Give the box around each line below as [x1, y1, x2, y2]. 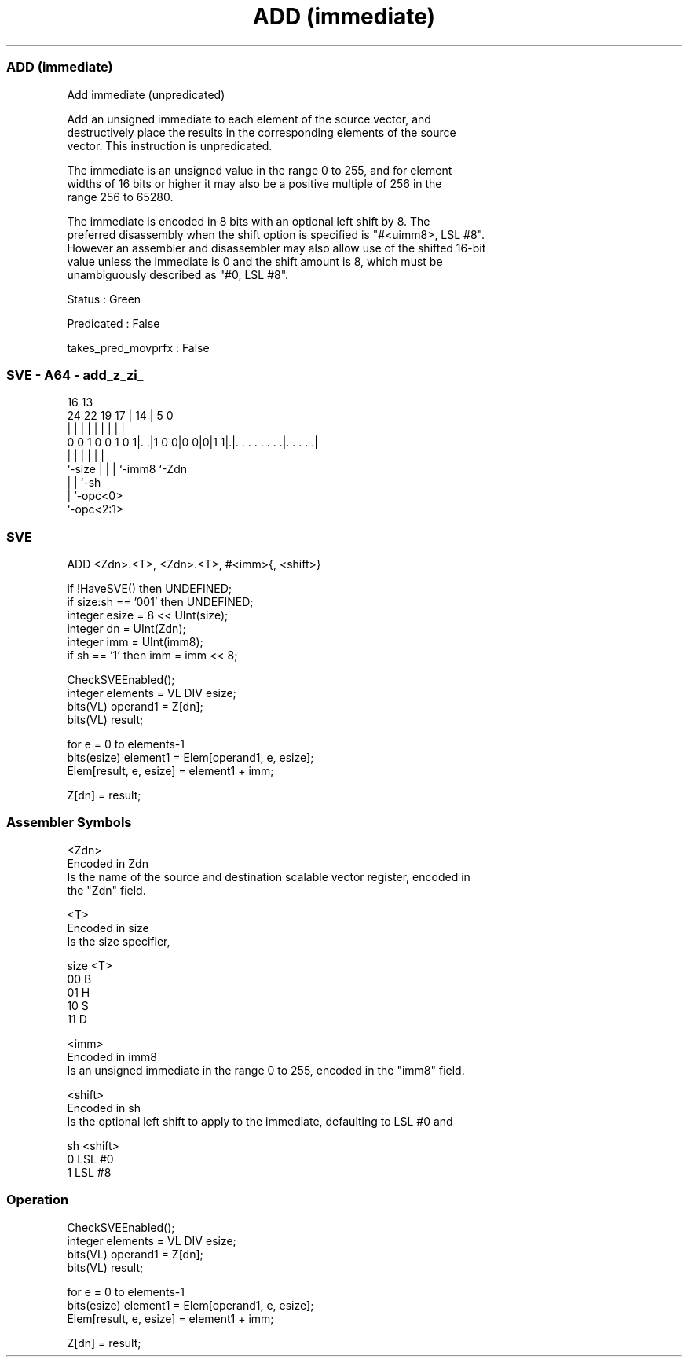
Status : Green [67, 292, 141, 306]
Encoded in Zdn [67, 856, 148, 870]
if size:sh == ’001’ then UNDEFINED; [67, 595, 254, 608]
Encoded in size [67, 920, 149, 935]
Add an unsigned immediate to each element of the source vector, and [67, 112, 431, 126]
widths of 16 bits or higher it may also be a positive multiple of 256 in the [67, 176, 442, 190]
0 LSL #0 [67, 1152, 114, 1166]
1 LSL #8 [67, 1165, 112, 1179]
